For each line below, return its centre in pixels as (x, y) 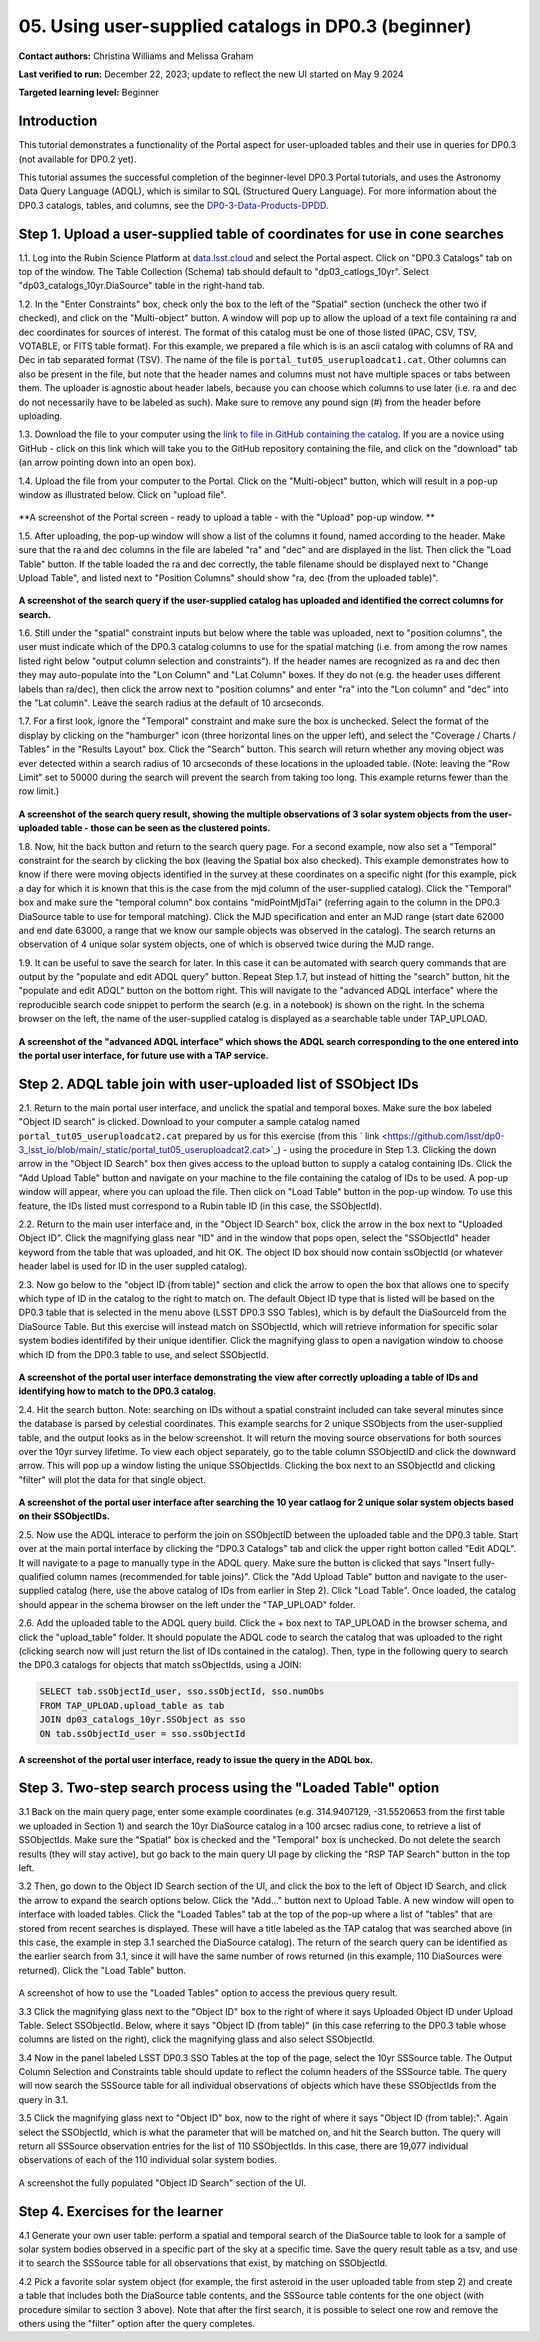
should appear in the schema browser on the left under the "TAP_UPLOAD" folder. (187, 1604)
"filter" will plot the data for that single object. (112, 1479)
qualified (36, 1577)
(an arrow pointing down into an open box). (107, 462)
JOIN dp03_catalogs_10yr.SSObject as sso (142, 1719)
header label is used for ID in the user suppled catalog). (133, 1266)
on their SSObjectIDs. (64, 1516)
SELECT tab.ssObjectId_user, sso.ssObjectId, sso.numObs (182, 1691)
